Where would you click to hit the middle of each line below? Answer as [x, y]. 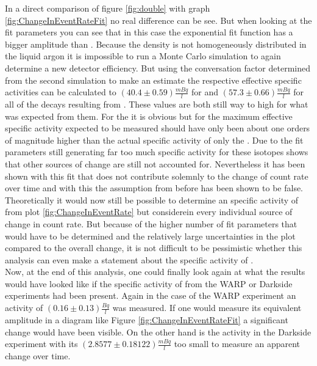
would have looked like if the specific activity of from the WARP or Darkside [149, 283]
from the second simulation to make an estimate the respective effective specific [153, 80]
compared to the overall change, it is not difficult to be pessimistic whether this [154, 248]
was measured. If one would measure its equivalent [207, 308]
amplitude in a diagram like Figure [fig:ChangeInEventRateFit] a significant [147, 319]
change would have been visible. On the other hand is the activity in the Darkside [158, 331]
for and [205, 92]
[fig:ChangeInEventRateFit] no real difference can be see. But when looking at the [158, 20]
